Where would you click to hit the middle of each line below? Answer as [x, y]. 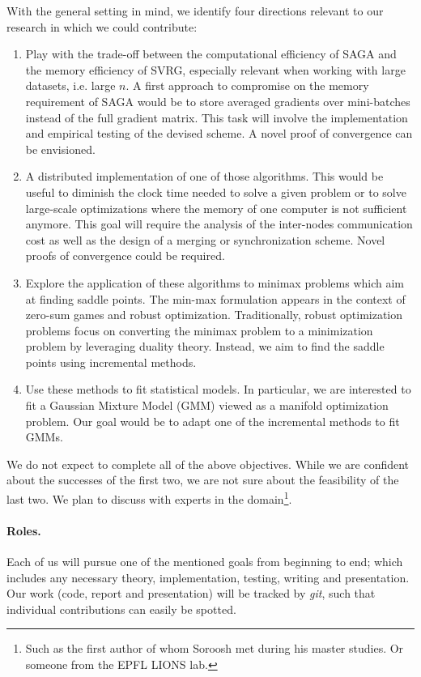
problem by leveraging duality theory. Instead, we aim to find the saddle [205, 346]
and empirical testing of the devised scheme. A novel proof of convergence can [219, 133]
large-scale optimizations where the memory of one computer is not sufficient [216, 208]
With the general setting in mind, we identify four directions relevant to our [195, 11]
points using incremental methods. [111, 362]
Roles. [24, 530]
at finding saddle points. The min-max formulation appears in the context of [215, 298]
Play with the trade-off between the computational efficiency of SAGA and [211, 54]
